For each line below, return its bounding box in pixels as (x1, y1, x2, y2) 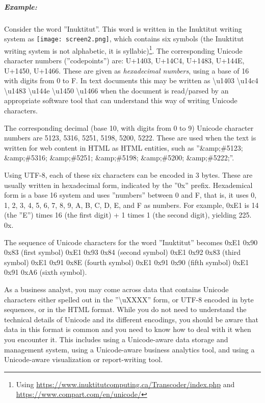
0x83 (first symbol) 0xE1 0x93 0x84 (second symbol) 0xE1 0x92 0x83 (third (4, 247, 241, 257)
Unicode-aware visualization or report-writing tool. (4, 354, 163, 365)
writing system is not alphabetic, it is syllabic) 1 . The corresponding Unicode (4, 43, 243, 56)
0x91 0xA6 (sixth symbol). (4, 267, 87, 277)
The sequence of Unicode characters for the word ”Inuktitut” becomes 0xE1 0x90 (4, 236, 258, 247)
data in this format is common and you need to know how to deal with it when (4, 324, 251, 335)
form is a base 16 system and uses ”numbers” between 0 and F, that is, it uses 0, (4, 189, 257, 200)
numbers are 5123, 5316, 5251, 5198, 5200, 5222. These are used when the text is (4, 132, 256, 143)
